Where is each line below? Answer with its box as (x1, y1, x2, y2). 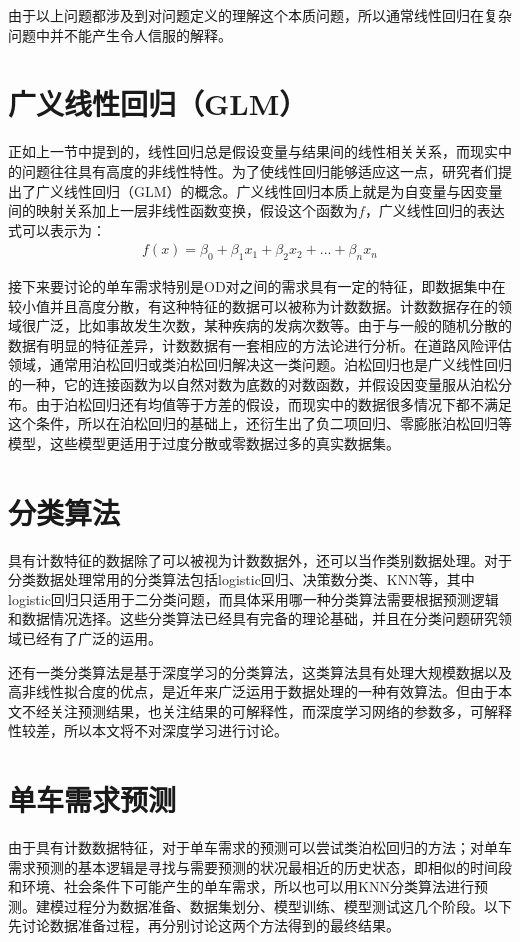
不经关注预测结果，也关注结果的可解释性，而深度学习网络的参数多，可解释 (21, 700, 512, 721)
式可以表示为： (8, 219, 106, 240)
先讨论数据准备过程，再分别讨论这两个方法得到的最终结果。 (8, 915, 400, 936)
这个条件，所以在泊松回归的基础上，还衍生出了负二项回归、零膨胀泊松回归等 (8, 413, 512, 434)
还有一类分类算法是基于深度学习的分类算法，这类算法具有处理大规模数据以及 (8, 661, 512, 682)
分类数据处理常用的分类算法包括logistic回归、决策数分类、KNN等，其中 (8, 569, 475, 590)
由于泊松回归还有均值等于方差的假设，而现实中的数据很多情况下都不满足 (35, 393, 512, 414)
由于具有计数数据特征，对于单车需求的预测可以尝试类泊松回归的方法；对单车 (8, 837, 512, 858)
